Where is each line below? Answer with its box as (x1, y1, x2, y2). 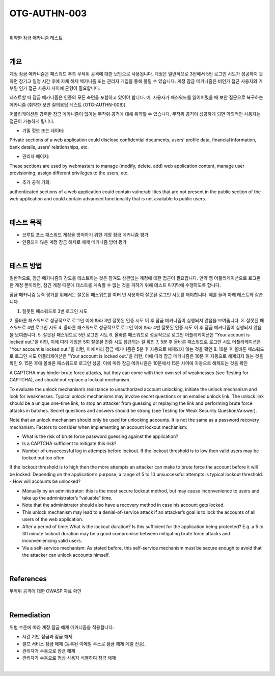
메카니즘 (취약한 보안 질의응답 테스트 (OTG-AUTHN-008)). (9, 101, 127, 108)
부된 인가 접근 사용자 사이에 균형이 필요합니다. (9, 85, 101, 91)
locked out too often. (22, 455, 66, 461)
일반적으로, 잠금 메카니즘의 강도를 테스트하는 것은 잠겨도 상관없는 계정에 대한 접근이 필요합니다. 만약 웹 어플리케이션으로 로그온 (9, 275, 261, 281)
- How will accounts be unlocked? (9, 478, 81, 484)
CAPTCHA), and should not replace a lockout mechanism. (9, 377, 131, 383)
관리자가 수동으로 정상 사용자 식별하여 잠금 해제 (22, 655, 117, 661)
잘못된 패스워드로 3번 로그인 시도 (22, 308, 88, 314)
